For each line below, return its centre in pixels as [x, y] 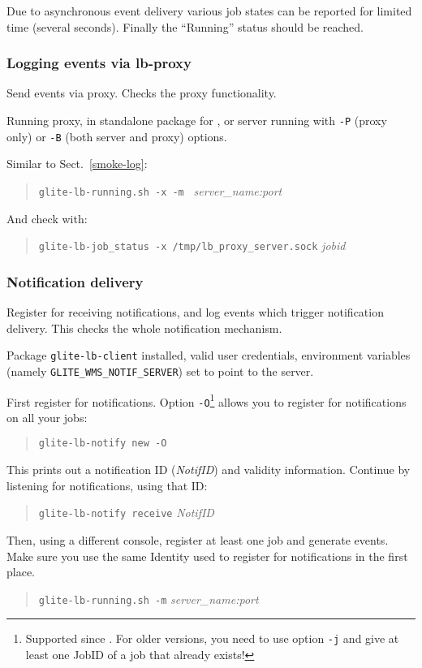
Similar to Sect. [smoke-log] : [77, 164]
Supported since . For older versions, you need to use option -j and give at [212, 638]
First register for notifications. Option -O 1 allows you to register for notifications [207, 400]
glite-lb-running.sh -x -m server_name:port [160, 190]
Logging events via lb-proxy [99, 63]
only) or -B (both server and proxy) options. [117, 136]
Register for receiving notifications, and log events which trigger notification [195, 312]
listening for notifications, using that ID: [107, 485]
